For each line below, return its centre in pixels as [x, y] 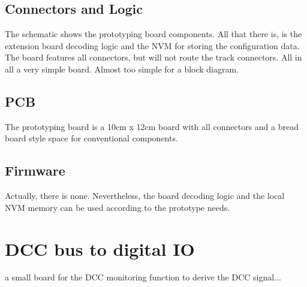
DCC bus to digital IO [100, 248]
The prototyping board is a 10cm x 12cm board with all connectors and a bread [152, 126]
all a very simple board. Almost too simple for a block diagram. [122, 69]
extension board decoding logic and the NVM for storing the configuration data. [152, 45]
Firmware [35, 170]
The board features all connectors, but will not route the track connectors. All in [153, 57]
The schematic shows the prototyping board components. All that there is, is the [153, 34]
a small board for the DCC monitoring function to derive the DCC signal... [143, 277]
